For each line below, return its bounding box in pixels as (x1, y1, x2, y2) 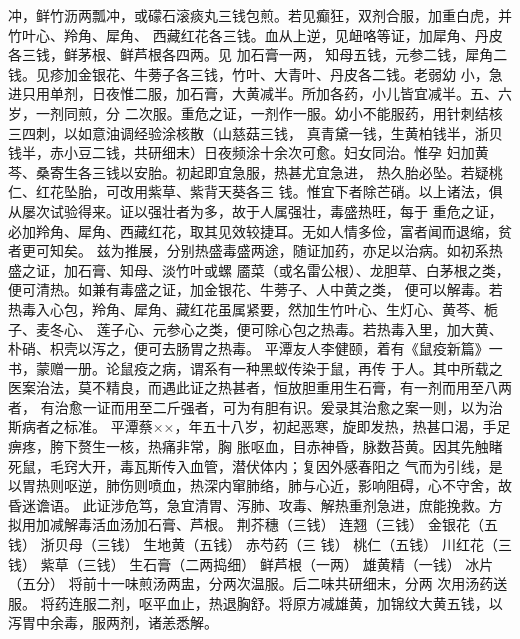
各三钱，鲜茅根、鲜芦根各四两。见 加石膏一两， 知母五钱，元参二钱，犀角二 (8, 44, 508, 65)
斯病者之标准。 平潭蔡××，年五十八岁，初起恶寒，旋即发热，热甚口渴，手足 (8, 416, 511, 437)
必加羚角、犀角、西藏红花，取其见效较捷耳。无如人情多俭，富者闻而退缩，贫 (8, 220, 512, 241)
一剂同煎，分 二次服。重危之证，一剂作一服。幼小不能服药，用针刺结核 (35, 102, 503, 123)
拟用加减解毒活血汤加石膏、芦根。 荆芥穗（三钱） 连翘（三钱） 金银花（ (8, 514, 484, 535)
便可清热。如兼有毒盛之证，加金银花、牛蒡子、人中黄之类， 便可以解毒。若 (8, 279, 503, 300)
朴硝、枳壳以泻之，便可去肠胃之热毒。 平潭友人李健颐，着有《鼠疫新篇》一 (8, 338, 503, 359)
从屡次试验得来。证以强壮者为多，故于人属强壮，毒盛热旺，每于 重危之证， (8, 200, 503, 221)
